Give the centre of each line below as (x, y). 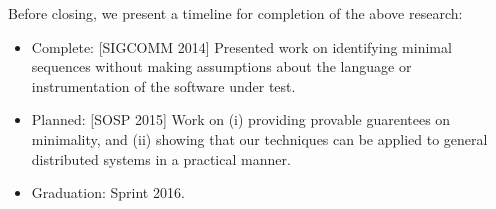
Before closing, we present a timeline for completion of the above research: (235, 13)
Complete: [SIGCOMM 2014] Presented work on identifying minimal (241, 46)
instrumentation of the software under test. (163, 85)
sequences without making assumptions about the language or (221, 66)
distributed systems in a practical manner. (161, 158)
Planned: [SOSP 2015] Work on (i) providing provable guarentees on (241, 119)
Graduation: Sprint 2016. (108, 192)
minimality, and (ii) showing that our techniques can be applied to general (259, 138)
